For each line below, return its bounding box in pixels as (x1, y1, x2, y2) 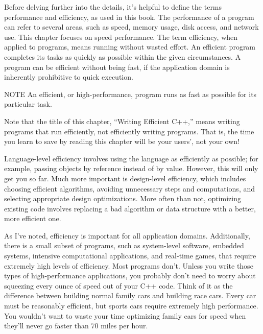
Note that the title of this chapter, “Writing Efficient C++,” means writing (4, 115, 240, 126)
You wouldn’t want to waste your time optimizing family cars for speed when (4, 310, 246, 321)
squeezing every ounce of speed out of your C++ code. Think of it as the (4, 280, 233, 291)
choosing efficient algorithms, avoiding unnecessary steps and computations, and (4, 183, 255, 194)
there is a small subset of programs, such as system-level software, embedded (4, 240, 244, 251)
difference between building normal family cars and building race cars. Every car (4, 290, 256, 301)
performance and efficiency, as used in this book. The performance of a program (4, 11, 254, 22)
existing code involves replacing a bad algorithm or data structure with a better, (4, 203, 256, 213)
